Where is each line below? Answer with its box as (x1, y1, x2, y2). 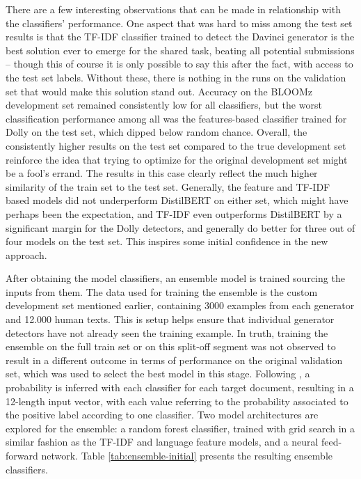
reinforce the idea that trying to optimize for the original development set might (6, 152, 348, 166)
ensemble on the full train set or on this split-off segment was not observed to (6, 339, 336, 354)
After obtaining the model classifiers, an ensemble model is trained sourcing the (6, 271, 345, 285)
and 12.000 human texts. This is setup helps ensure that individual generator (6, 312, 335, 327)
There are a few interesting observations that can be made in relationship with (6, 2, 341, 16)
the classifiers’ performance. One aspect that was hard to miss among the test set (6, 15, 353, 30)
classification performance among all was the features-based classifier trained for (6, 111, 347, 125)
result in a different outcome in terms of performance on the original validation (6, 352, 343, 367)
